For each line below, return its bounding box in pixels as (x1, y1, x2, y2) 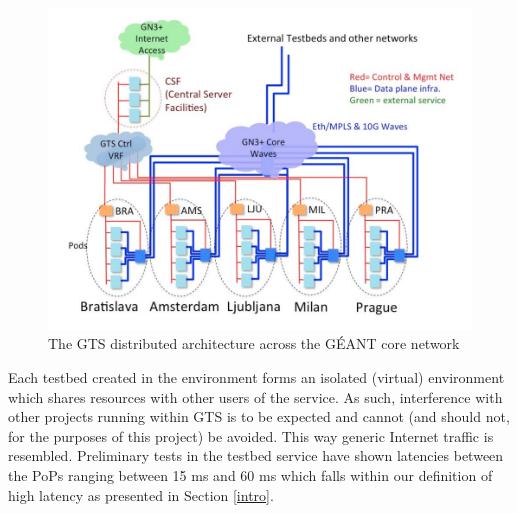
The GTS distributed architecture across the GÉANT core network (48, 333, 460, 354)
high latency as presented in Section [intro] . (8, 484, 274, 505)
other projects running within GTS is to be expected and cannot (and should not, (8, 406, 510, 427)
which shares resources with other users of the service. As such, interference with (8, 386, 503, 407)
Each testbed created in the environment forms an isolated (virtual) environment (8, 367, 505, 388)
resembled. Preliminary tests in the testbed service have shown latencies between (8, 445, 504, 466)
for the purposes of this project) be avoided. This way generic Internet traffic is (8, 425, 494, 446)
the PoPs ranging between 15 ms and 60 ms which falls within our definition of (8, 465, 493, 486)
